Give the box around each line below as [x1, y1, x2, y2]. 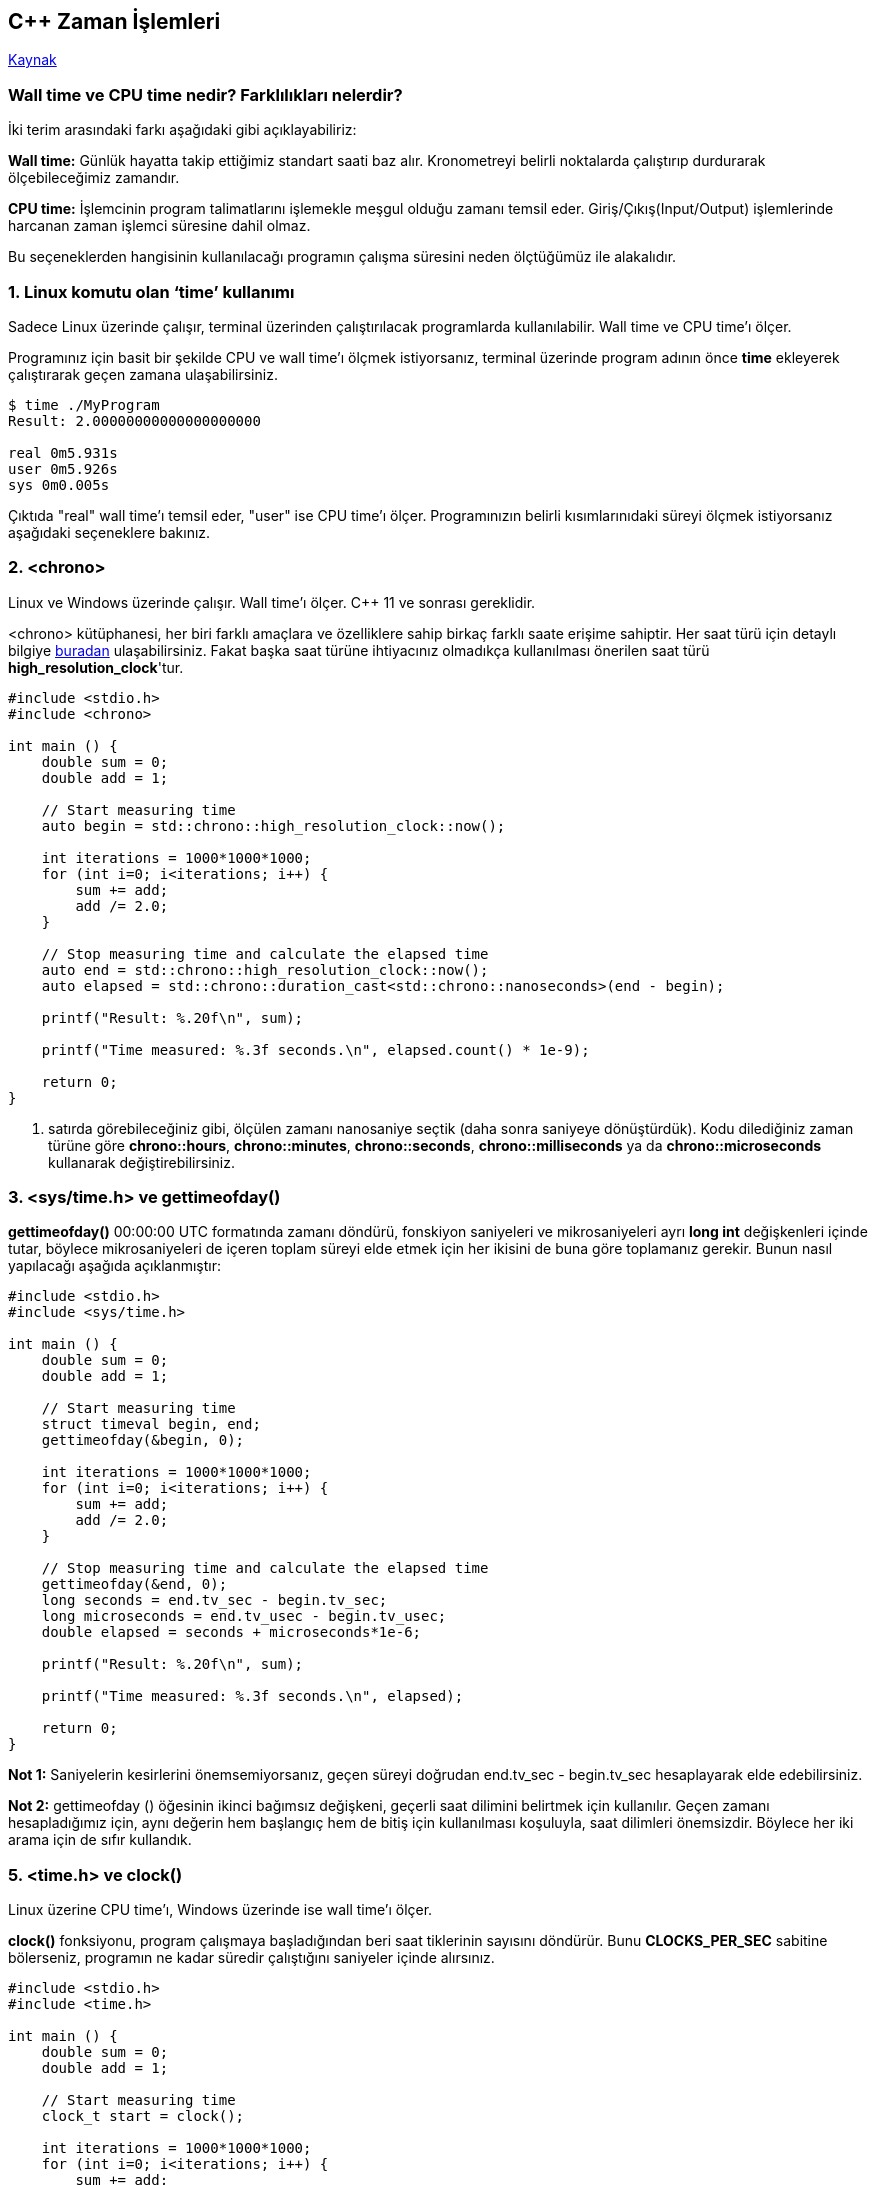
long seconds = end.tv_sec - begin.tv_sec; [41, 1592, 388, 1609]
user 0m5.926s [8, 460, 118, 477]
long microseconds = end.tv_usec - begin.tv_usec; [41, 1608, 447, 1625]
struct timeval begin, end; [41, 1416, 261, 1433]
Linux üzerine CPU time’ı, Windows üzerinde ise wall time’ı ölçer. [8, 1901, 433, 1919]
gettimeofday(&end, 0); [41, 1576, 228, 1593]
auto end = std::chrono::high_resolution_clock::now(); [41, 961, 489, 978]
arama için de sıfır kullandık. [8, 1831, 192, 1849]
